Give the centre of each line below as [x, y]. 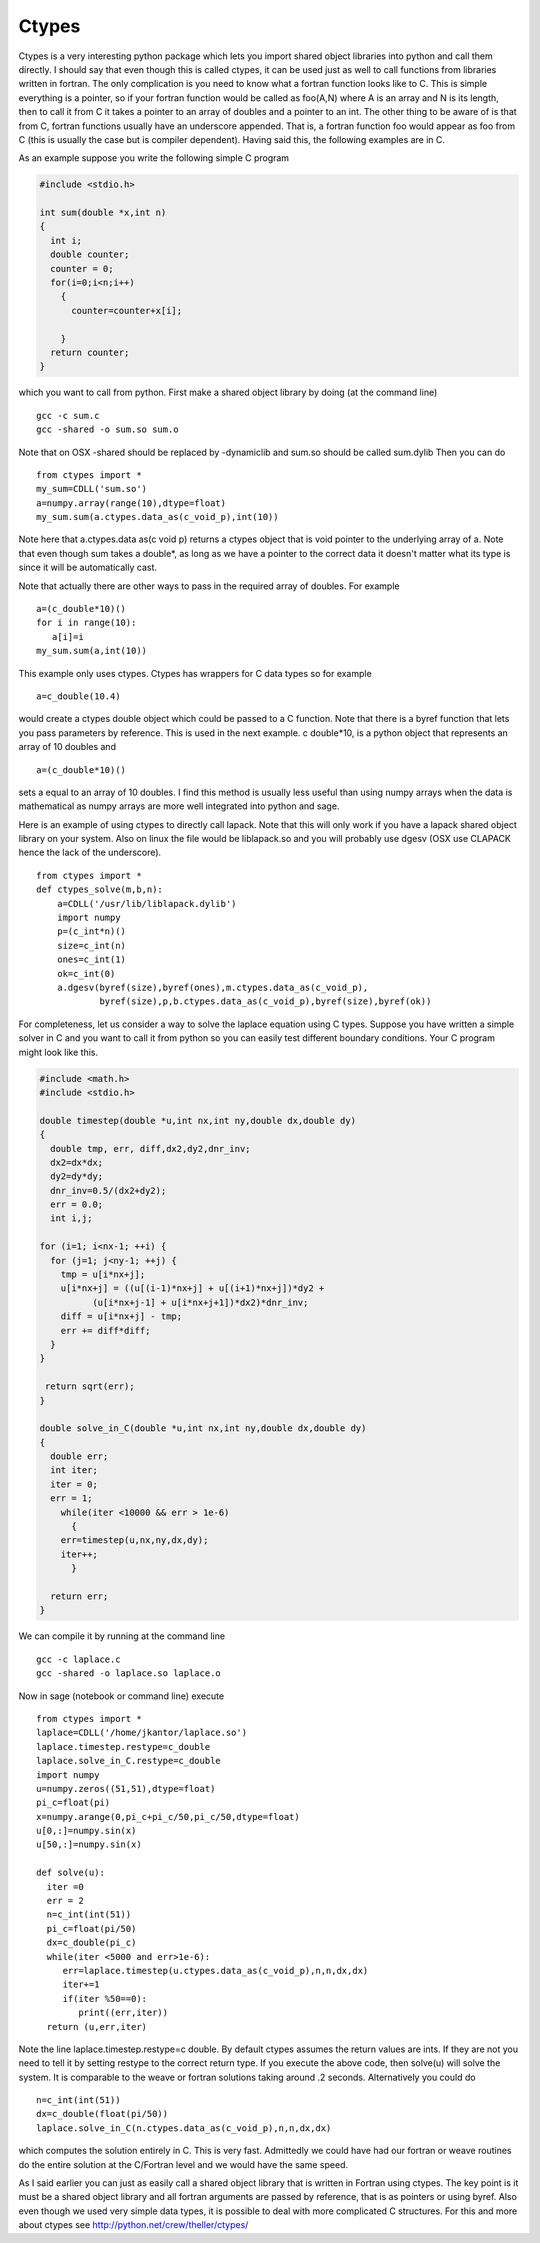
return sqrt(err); [90, 1386]
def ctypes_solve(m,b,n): [100, 889]
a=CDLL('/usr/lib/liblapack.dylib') [146, 903]
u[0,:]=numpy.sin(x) [86, 1831]
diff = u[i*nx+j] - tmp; [121, 1316]
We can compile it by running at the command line [121, 1636]
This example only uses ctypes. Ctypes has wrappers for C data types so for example [195, 673]
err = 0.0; [77, 1204]
